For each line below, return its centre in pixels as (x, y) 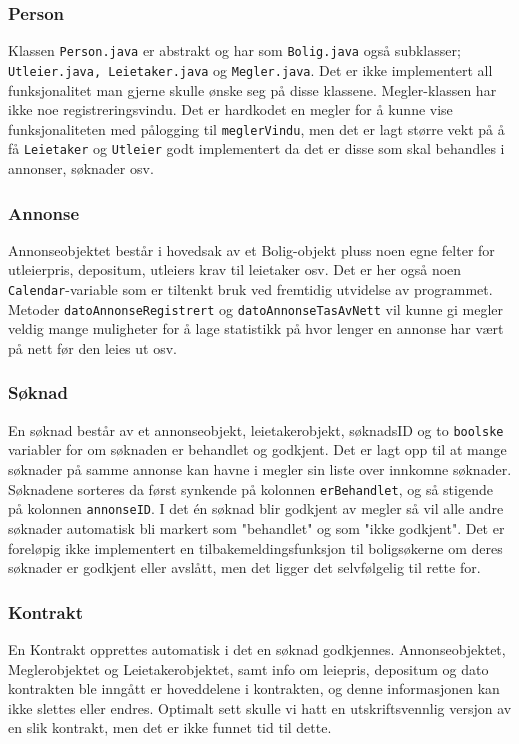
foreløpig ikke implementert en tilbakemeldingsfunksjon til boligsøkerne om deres (255, 547)
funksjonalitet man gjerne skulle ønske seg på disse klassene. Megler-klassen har (252, 89)
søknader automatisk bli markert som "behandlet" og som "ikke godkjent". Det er (256, 527)
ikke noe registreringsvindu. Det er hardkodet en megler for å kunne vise (230, 109)
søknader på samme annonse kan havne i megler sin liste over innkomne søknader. (260, 469)
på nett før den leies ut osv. (92, 347)
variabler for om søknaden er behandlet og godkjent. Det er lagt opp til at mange (257, 449)
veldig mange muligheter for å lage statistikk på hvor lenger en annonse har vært (256, 328)
